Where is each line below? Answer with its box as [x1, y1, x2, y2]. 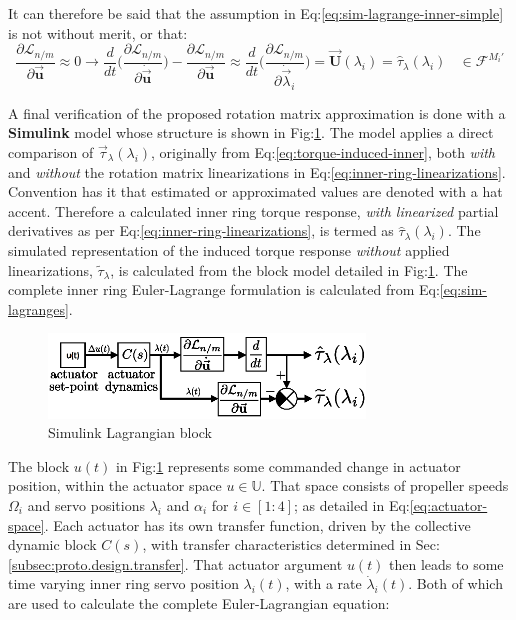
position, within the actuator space [8, 475, 222, 496]
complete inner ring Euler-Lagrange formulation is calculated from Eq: [8, 279, 440, 300]
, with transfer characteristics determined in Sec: [142, 534, 440, 555]
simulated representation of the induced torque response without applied [8, 239, 450, 260]
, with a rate [285, 573, 362, 594]
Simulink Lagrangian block [48, 422, 212, 443]
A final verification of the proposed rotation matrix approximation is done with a [8, 102, 506, 123]
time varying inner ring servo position [8, 573, 239, 594]
